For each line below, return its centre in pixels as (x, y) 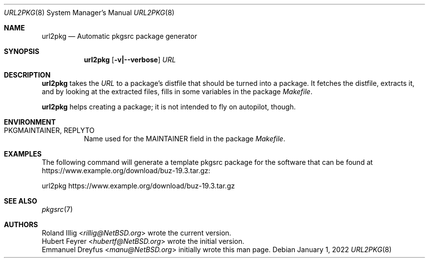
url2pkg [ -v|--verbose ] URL (130, 60)
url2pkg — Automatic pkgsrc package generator (119, 36)
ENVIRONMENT (30, 122)
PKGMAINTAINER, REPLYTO (49, 130)
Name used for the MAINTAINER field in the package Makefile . (185, 139)
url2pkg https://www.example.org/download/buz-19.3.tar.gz (138, 186)
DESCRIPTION (27, 75)
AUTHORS (21, 224)
